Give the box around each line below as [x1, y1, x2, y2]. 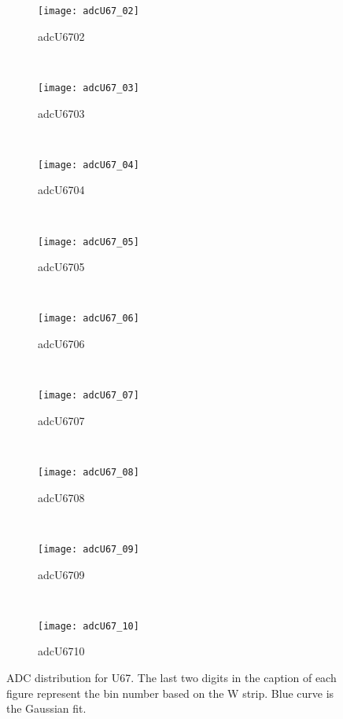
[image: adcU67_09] [38, 543, 139, 555]
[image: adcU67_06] [38, 313, 139, 325]
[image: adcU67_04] [38, 159, 139, 171]
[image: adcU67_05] [38, 236, 139, 248]
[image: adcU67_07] [38, 390, 139, 402]
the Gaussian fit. [6, 700, 87, 717]
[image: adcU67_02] [38, 6, 139, 17]
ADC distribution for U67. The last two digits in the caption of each [6, 669, 337, 685]
